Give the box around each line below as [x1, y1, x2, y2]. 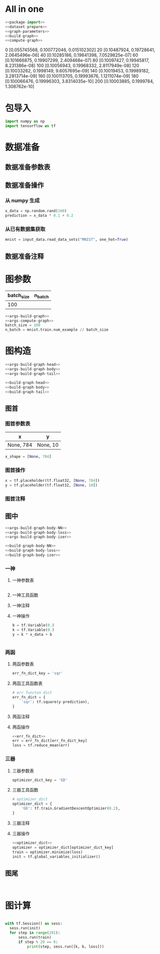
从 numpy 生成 [5, 197, 40, 204]
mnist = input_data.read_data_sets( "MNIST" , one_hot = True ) [5, 237, 129, 242]
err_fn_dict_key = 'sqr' [12, 671, 63, 676]
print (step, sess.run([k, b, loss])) [27, 944, 105, 949]
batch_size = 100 [5, 323, 41, 328]
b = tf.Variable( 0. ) [12, 623, 54, 628]
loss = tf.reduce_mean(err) [12, 743, 70, 748]
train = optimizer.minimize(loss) [12, 850, 83, 855]
